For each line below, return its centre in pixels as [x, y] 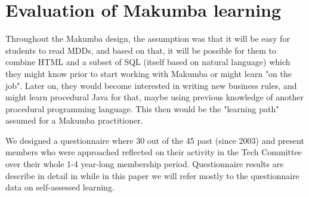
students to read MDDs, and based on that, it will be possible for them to [141, 50]
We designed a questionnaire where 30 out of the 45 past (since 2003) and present [155, 140]
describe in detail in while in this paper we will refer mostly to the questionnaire [152, 175]
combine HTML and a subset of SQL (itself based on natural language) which [148, 62]
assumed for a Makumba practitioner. [74, 120]
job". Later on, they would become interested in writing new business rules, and [151, 85]
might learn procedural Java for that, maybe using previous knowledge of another [154, 97]
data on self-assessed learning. [60, 187]
